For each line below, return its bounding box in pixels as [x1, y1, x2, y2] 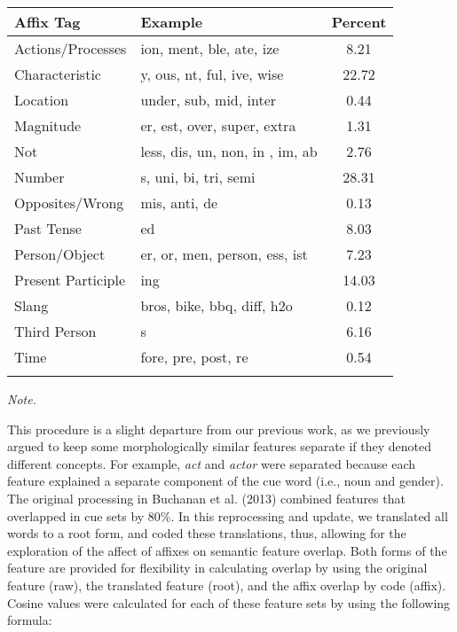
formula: [7, 611, 52, 629]
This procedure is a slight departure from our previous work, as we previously [7, 419, 430, 438]
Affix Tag [14, 12, 81, 32]
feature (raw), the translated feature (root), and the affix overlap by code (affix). [7, 575, 446, 594]
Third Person [14, 321, 97, 341]
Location [14, 90, 69, 110]
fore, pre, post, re [140, 347, 248, 367]
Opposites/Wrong [14, 192, 124, 213]
